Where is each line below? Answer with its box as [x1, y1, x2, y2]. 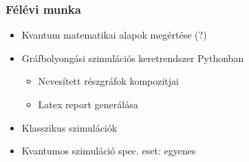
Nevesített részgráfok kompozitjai [38, 74, 179, 88]
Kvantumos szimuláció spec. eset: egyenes [21, 143, 196, 158]
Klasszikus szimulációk [21, 120, 118, 134]
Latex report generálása [38, 97, 138, 111]
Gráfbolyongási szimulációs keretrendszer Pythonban [21, 50, 244, 65]
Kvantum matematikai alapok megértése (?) [21, 28, 207, 42]
